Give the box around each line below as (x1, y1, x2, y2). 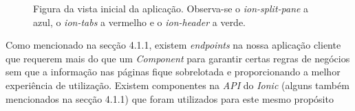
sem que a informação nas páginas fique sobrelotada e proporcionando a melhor (6, 64, 341, 79)
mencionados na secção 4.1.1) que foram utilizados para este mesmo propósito (6, 91, 334, 106)
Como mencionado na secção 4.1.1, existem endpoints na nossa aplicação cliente (6, 38, 341, 52)
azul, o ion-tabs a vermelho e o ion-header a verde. (33, 14, 246, 29)
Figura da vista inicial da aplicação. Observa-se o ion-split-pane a (33, 1, 309, 15)
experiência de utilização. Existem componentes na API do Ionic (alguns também (6, 77, 349, 92)
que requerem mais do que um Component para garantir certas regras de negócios (6, 51, 350, 65)
